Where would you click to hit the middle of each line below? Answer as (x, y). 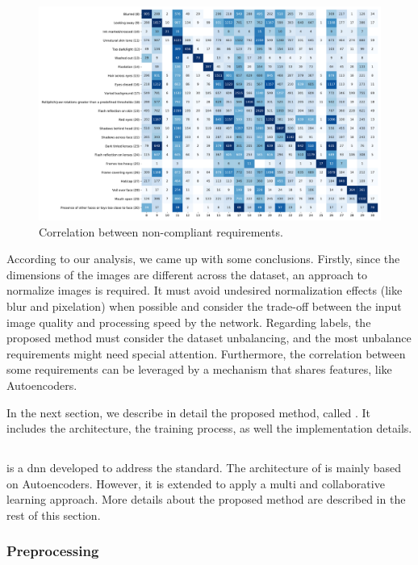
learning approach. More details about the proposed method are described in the (206, 499)
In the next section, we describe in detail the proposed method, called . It (189, 412)
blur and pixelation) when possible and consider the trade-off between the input (204, 306)
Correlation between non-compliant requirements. (161, 231)
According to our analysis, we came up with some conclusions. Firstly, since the (203, 259)
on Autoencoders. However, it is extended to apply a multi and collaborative (196, 483)
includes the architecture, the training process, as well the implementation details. (209, 428)
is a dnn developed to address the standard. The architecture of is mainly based (204, 468)
